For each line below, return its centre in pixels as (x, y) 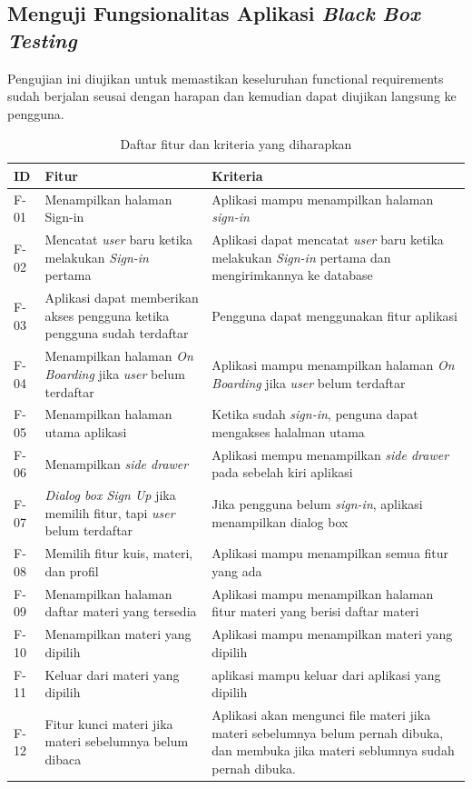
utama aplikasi (86, 431)
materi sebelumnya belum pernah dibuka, (328, 732)
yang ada (237, 570)
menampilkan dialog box (280, 521)
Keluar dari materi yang (112, 674)
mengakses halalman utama (288, 431)
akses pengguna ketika (107, 315)
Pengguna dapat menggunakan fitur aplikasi (334, 315)
